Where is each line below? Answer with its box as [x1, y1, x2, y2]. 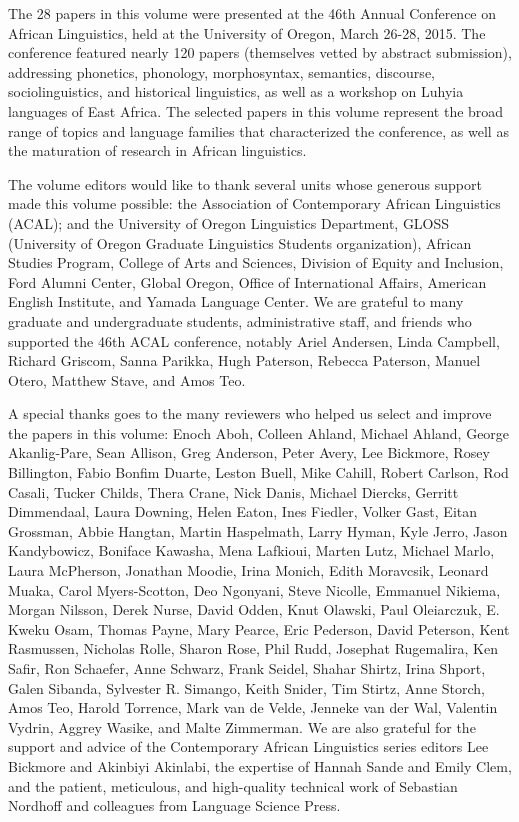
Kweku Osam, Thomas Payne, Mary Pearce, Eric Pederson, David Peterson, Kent [8, 618, 510, 639]
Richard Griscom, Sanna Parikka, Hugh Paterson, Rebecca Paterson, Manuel [8, 350, 481, 371]
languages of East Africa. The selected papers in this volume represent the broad [8, 100, 504, 121]
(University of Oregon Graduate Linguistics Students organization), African [8, 232, 472, 253]
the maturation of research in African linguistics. [8, 140, 307, 161]
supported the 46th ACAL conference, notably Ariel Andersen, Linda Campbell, [8, 330, 500, 351]
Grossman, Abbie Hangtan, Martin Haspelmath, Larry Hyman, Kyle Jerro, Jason [8, 520, 508, 541]
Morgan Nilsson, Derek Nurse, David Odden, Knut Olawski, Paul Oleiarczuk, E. [8, 599, 500, 620]
